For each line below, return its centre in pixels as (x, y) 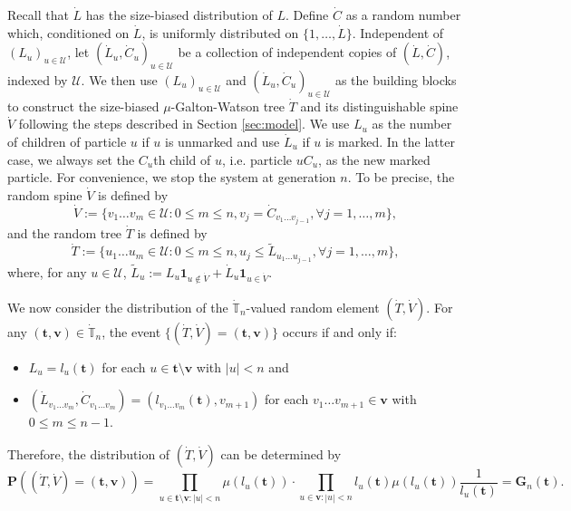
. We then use (119, 79)
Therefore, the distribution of (89, 453)
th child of (182, 159)
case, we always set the (71, 159)
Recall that (38, 14)
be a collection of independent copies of (287, 52)
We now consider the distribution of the (118, 307)
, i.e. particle (256, 159)
